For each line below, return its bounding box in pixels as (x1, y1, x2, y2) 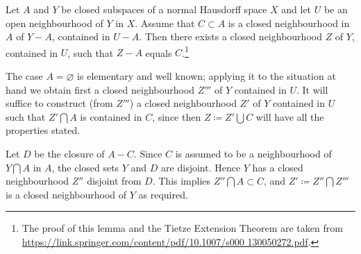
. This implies (152, 173, 211, 188)
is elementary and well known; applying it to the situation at (77, 69, 336, 83)
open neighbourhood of (6, 15, 103, 30)
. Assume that (135, 15, 195, 30)
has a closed (252, 160, 303, 174)
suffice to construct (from (6, 96, 113, 110)
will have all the (255, 109, 324, 124)
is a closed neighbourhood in (228, 15, 350, 30)
